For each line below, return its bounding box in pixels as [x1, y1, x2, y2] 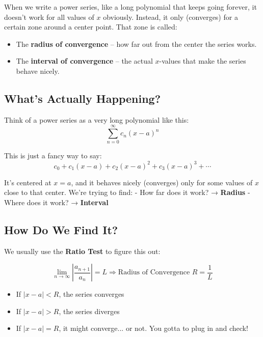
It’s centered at [4, 177, 51, 187]
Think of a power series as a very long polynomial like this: [4, 114, 189, 125]
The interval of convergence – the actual [16, 55, 153, 66]
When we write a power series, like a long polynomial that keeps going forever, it [4, 2, 257, 12]
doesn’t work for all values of [4, 11, 94, 22]
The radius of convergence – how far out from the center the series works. [16, 38, 257, 49]
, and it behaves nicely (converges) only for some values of [71, 177, 253, 187]
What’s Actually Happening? [4, 90, 161, 106]
